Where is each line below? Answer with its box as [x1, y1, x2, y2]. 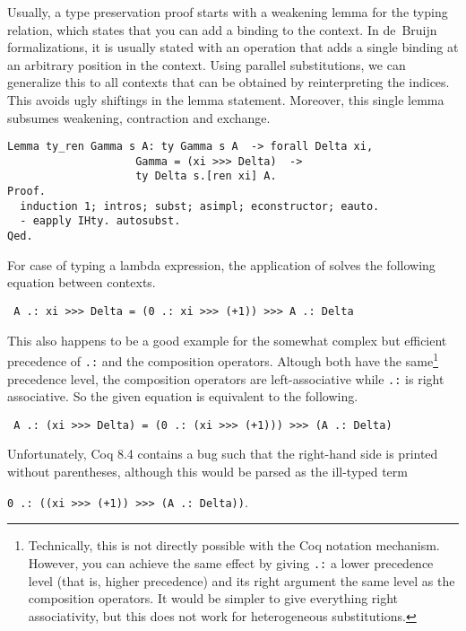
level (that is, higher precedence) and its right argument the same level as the [28, 571, 455, 590]
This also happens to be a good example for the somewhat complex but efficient [7, 330, 447, 349]
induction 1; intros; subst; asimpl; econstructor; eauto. [20, 199, 380, 213]
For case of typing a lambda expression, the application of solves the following [7, 255, 436, 274]
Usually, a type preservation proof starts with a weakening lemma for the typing [7, 3, 448, 21]
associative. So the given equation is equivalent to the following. [7, 387, 358, 406]
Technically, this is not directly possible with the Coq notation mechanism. [28, 536, 440, 555]
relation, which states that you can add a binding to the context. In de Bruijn [7, 20, 437, 39]
